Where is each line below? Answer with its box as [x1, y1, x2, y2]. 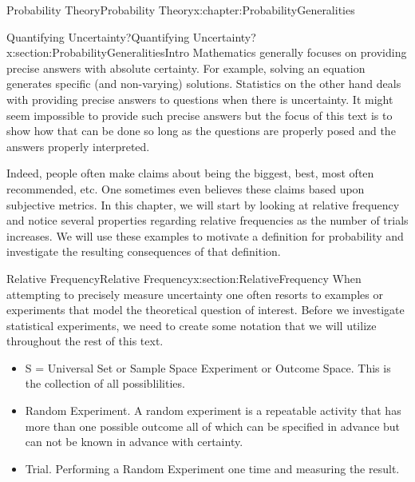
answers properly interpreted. [6, 137, 150, 154]
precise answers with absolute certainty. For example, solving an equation [6, 59, 366, 76]
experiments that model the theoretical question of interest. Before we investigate [6, 301, 405, 318]
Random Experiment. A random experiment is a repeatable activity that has [25, 402, 401, 419]
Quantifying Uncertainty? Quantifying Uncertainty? [6, 28, 256, 45]
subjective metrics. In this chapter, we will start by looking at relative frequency [6, 196, 400, 213]
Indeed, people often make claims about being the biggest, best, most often [6, 165, 374, 181]
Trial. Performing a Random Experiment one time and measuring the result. [25, 460, 400, 476]
